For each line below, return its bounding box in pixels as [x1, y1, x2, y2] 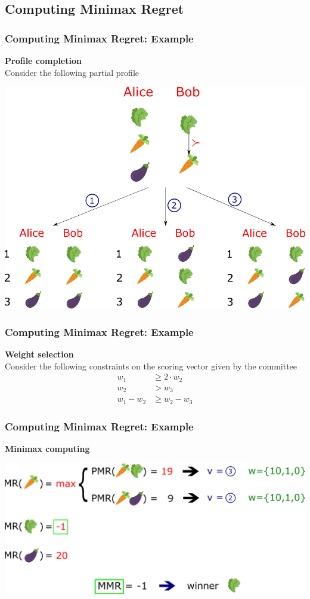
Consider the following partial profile [5, 66, 139, 78]
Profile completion [5, 54, 82, 66]
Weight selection [5, 348, 74, 360]
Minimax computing [5, 442, 90, 454]
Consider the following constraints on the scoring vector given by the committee [5, 359, 297, 372]
